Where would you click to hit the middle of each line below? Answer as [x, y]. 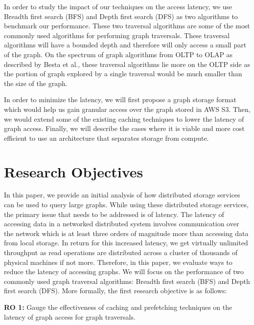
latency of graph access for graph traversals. [70, 316]
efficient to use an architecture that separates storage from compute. [106, 138]
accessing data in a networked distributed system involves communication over [122, 224]
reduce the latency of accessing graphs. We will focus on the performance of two [124, 271]
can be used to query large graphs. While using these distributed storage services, [126, 205]
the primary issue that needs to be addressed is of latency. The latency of [114, 214]
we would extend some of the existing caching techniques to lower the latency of [124, 119]
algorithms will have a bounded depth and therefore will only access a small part [125, 45]
